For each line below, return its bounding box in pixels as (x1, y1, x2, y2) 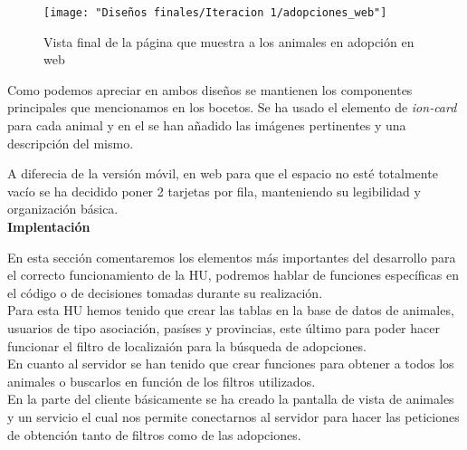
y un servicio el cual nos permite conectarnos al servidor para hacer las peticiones (7, 407, 460, 426)
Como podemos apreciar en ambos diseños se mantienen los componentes (7, 80, 413, 99)
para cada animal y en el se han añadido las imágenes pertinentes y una (7, 116, 406, 135)
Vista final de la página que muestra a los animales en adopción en (43, 32, 415, 51)
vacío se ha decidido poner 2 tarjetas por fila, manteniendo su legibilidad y (7, 181, 421, 200)
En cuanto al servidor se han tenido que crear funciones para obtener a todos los (7, 354, 454, 373)
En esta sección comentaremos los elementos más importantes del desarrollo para (7, 247, 456, 266)
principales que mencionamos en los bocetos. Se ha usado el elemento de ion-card (7, 98, 457, 117)
